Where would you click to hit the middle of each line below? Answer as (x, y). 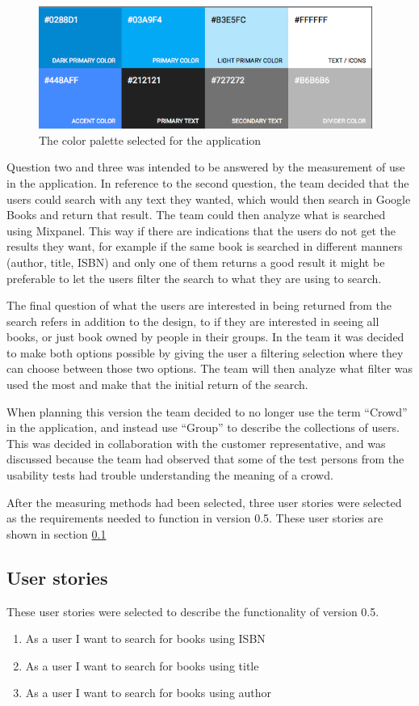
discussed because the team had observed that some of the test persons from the (205, 459)
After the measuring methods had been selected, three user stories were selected (204, 502)
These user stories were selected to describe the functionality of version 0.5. (193, 611)
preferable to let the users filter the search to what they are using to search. (194, 278)
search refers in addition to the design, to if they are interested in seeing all (193, 321)
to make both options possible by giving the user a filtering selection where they (205, 352)
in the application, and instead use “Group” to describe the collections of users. (203, 427)
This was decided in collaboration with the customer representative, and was (196, 443)
